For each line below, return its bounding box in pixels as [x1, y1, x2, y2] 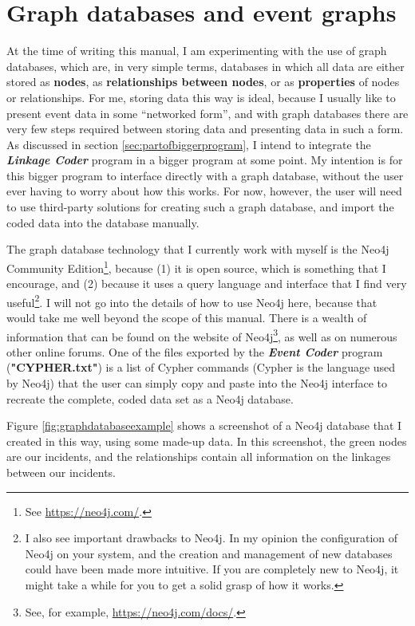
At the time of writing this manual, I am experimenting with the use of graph [6, 42, 387, 59]
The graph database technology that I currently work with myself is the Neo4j [6, 241, 389, 258]
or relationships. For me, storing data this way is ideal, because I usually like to [6, 89, 396, 105]
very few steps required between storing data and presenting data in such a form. [6, 120, 404, 137]
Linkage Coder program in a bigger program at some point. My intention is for [6, 152, 403, 168]
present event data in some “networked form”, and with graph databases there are [6, 104, 409, 121]
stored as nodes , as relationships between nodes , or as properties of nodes [6, 73, 400, 90]
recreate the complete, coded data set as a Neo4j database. [6, 390, 294, 407]
